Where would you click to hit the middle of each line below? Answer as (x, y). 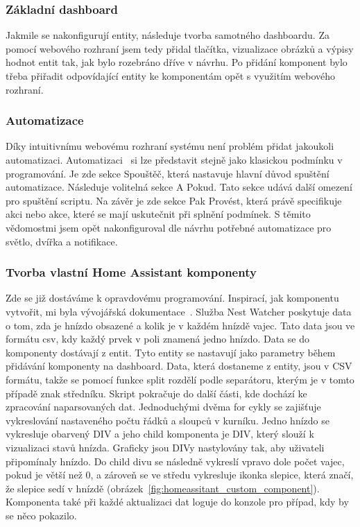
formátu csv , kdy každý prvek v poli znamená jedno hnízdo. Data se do (157, 339)
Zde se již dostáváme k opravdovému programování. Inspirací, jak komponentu (172, 298)
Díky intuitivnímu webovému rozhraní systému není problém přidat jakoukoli (170, 146)
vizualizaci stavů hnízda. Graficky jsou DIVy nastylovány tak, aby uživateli (165, 447)
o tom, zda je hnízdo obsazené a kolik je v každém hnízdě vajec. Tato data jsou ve (180, 325)
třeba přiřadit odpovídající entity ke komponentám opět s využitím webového (171, 76)
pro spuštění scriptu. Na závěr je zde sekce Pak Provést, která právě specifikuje (174, 200)
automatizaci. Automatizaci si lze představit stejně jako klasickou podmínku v (174, 159)
